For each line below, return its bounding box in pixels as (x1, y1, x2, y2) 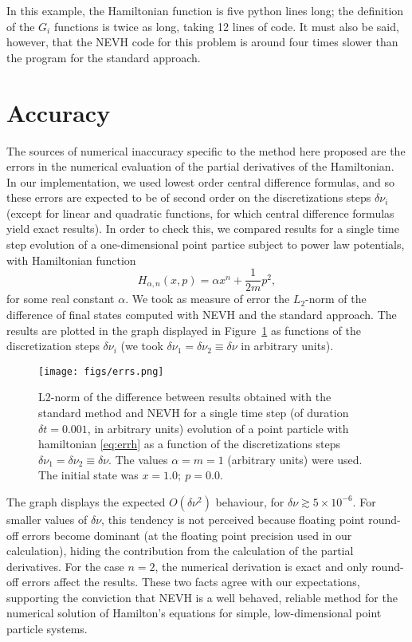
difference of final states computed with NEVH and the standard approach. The (6, 305, 397, 322)
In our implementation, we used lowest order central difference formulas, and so (6, 173, 395, 190)
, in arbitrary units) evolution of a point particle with (87, 419, 349, 436)
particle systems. (6, 620, 88, 637)
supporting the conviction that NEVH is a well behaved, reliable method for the (6, 589, 398, 605)
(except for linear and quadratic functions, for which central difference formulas (6, 204, 394, 221)
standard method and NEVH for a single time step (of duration (38, 404, 349, 420)
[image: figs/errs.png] (38, 365, 164, 377)
